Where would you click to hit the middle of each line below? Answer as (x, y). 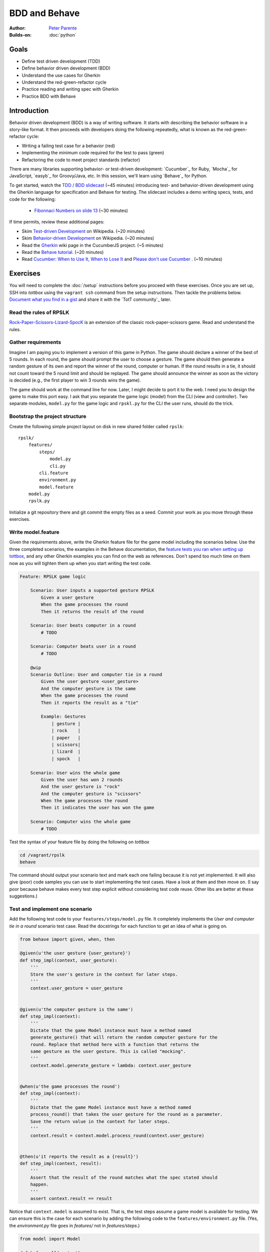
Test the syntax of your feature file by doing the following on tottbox (79, 842)
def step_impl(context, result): (61, 1164)
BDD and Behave (44, 13)
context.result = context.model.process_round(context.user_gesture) (117, 1135)
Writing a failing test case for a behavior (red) (68, 146)
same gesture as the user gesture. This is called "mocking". (108, 1051)
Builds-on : (20, 35)
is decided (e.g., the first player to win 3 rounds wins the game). (75, 380)
